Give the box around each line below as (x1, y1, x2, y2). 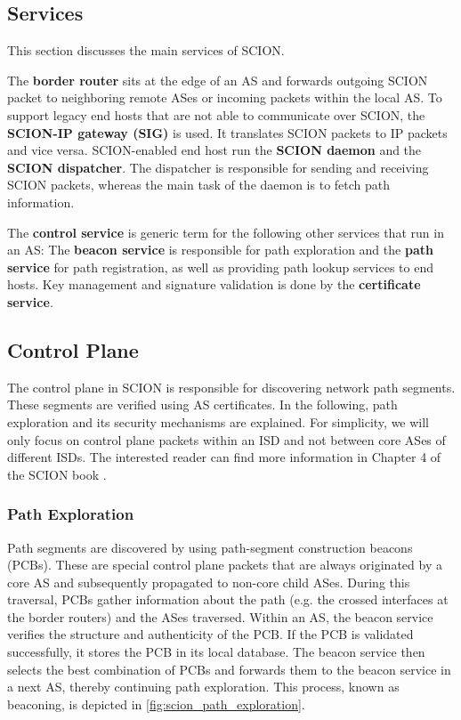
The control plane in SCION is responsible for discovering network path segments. (7, 377, 456, 396)
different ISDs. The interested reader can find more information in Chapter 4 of (7, 448, 441, 466)
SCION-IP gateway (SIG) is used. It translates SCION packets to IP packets (7, 123, 448, 142)
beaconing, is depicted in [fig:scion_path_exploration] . (7, 694, 305, 713)
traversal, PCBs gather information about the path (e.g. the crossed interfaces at (7, 590, 449, 609)
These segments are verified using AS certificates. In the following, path (7, 395, 398, 414)
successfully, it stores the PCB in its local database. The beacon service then (7, 643, 425, 661)
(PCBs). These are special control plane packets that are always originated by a (7, 555, 442, 574)
